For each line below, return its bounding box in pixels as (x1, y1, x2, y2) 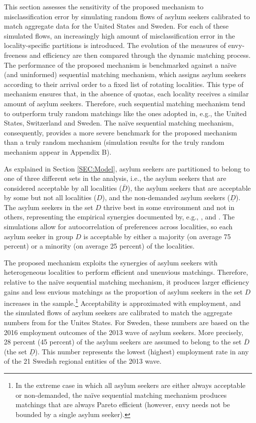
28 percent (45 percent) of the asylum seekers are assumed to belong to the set (4, 337, 242, 347)
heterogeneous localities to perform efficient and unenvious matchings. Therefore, (4, 267, 248, 277)
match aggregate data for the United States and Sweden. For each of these (4, 21, 229, 31)
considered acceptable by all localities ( (4, 182, 122, 193)
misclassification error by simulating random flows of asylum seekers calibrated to (4, 11, 250, 21)
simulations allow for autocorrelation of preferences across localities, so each (4, 221, 233, 232)
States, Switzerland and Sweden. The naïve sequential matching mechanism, (4, 118, 234, 128)
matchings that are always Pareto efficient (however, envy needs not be (15, 399, 230, 410)
